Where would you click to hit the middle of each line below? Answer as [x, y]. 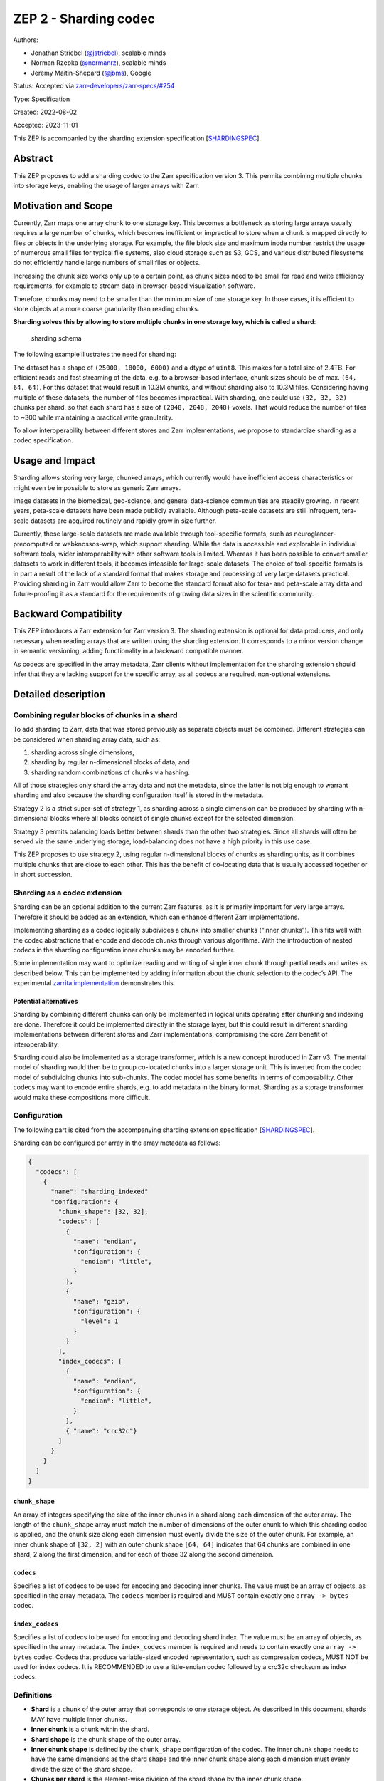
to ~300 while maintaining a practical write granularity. [93, 417]
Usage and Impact [54, 461]
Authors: [26, 40]
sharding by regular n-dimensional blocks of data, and [110, 762]
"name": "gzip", [101, 1301]
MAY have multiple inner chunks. [79, 1719]
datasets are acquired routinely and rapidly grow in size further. [123, 521]
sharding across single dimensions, [82, 752]
